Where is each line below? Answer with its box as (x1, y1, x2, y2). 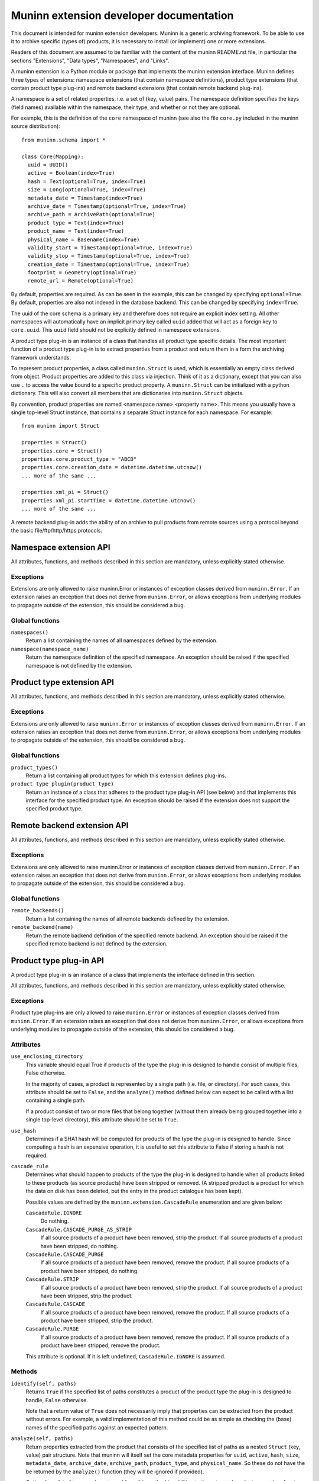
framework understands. (11, 354, 71, 361)
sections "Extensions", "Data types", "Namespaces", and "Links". (11, 57, 170, 64)
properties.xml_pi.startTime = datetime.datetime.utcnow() (21, 497, 196, 504)
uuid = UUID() (27, 162, 69, 168)
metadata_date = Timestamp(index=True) (27, 194, 143, 201)
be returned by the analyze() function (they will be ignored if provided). (25, 1468, 204, 1475)
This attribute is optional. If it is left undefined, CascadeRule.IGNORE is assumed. (25, 1352, 226, 1360)
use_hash (11, 1127, 37, 1134)
